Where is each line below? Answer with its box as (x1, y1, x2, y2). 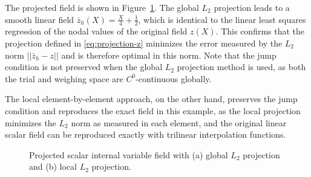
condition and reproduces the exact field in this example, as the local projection (5, 104, 301, 117)
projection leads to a (214, 1, 290, 13)
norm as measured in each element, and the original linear (71, 116, 287, 129)
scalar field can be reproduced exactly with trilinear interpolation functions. (5, 128, 286, 141)
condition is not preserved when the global (5, 60, 163, 73)
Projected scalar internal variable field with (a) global (29, 148, 228, 161)
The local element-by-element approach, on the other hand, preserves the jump (5, 92, 298, 105)
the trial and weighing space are (5, 72, 123, 85)
